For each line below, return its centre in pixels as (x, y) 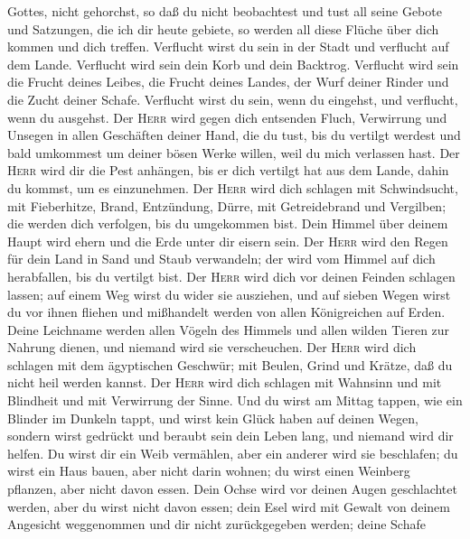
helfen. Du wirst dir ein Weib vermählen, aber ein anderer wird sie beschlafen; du (233, 453)
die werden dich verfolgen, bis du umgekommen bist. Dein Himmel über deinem (228, 223)
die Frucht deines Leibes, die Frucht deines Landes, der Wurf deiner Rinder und (228, 82)
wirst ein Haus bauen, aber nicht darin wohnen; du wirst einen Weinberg (209, 471)
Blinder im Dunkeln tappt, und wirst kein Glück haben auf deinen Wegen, (213, 418)
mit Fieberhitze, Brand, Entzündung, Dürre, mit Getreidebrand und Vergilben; (227, 205)
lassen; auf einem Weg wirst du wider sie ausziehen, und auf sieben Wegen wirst (229, 294)
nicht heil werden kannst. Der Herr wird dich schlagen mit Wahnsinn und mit (225, 382)
